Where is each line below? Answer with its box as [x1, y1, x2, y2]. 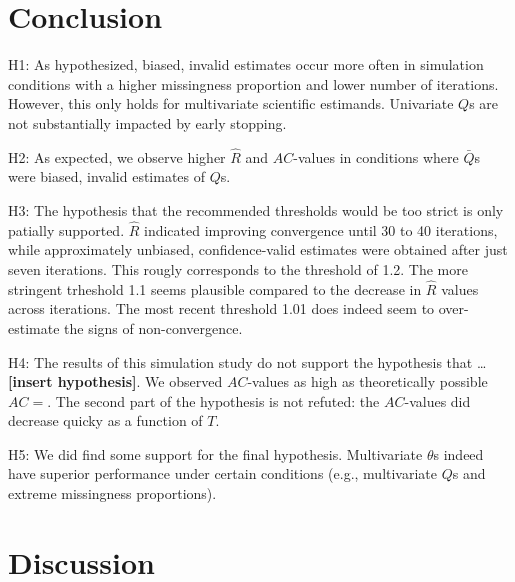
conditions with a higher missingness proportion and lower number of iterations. [8, 73, 499, 94]
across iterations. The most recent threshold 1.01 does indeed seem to [8, 298, 435, 319]
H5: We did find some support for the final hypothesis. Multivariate [8, 443, 423, 464]
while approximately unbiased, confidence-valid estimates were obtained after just [8, 239, 508, 260]
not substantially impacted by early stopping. [8, 112, 287, 133]
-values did [404, 390, 471, 411]
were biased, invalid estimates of [8, 166, 206, 187]
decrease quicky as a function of [8, 410, 203, 431]
